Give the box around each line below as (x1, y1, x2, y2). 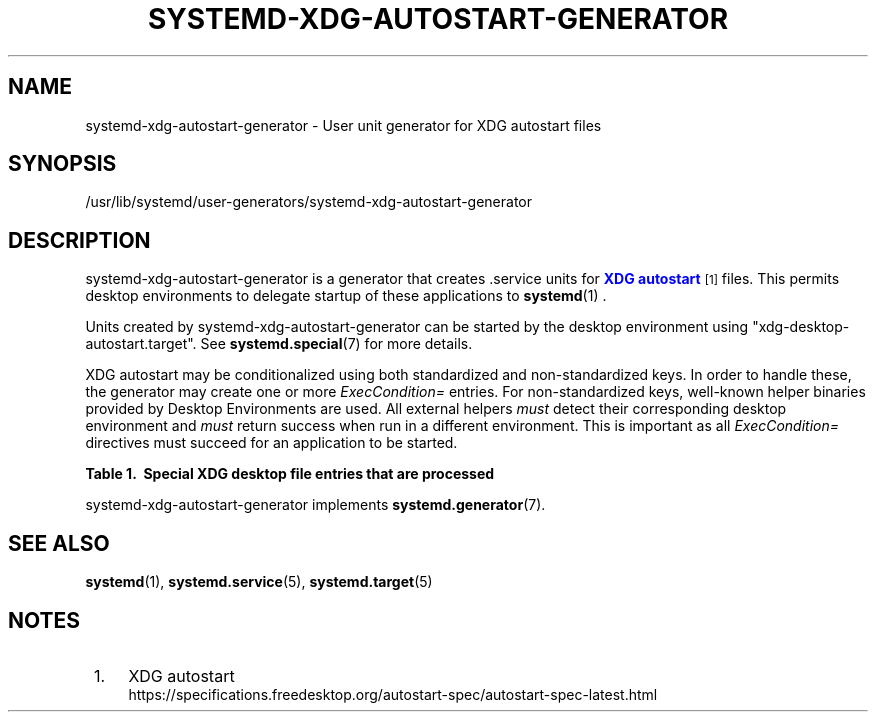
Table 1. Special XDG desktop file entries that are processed (85, 465, 495, 483)
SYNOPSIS (8, 151, 117, 177)
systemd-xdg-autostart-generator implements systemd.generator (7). (85, 496, 546, 514)
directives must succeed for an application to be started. (85, 434, 458, 452)
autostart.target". (85, 335, 197, 353)
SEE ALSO (8, 530, 110, 556)
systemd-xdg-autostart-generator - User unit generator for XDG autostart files (85, 116, 602, 134)
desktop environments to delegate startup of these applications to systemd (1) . (85, 287, 607, 305)
